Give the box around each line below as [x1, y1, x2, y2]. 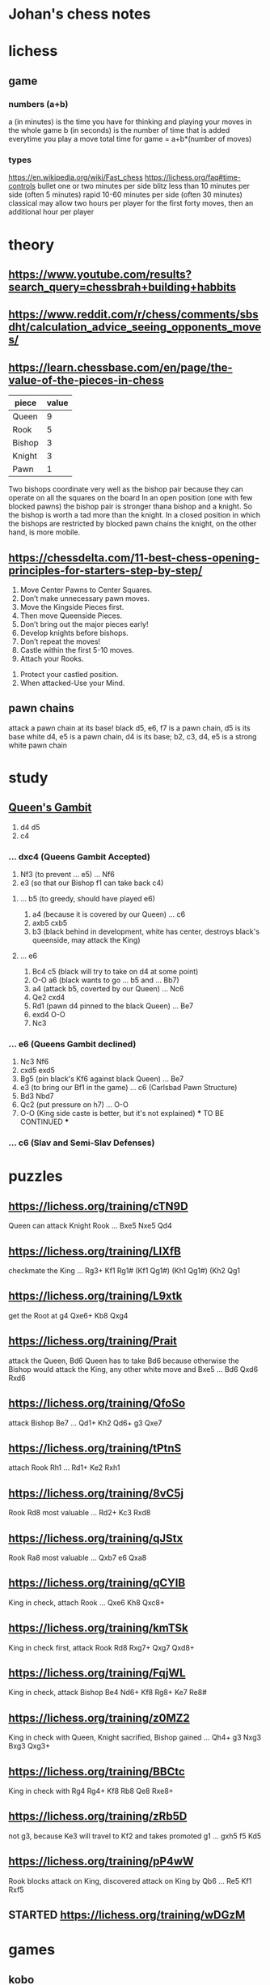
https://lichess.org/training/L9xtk [8, 1289, 183, 1303]
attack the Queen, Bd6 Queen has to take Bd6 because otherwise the [8, 1356, 240, 1365]
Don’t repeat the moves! [19, 637, 101, 646]
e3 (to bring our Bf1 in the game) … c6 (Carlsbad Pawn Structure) [19, 1083, 238, 1093]
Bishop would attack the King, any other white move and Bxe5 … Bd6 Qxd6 [8, 1364, 259, 1374]
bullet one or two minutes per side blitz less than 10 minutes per [37, 181, 251, 191]
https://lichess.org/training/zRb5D [8, 1809, 188, 1823]
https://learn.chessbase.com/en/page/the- [8, 360, 233, 374]
